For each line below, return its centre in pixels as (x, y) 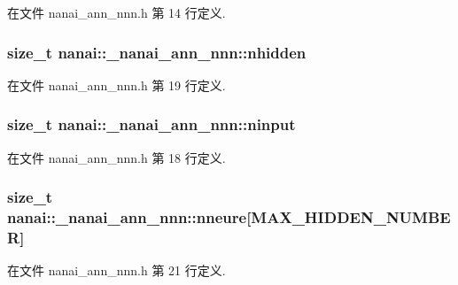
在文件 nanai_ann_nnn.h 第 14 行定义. (116, 12)
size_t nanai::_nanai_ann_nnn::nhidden (157, 52)
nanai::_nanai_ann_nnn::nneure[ (129, 217)
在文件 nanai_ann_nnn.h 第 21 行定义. (116, 270)
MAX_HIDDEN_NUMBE (351, 217)
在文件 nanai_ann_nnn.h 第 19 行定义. (116, 85)
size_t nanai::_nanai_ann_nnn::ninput (151, 124)
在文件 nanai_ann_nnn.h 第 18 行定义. (116, 157)
